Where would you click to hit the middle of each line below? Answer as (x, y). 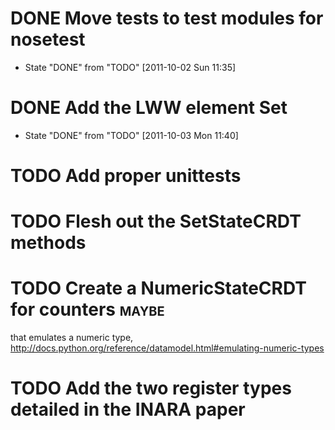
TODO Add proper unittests (126, 176)
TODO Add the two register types (151, 388)
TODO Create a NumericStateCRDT (158, 288)
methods (48, 243)
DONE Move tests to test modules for (167, 18)
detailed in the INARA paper (128, 409)
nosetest (48, 39)
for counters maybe (87, 309)
